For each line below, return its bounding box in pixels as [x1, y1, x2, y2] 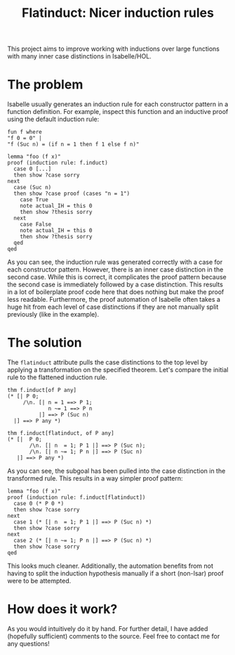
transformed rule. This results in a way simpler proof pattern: [7, 474, 184, 483]
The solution [7, 335, 82, 351]
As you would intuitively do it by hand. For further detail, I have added [7, 625, 208, 632]
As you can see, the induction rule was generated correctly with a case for [7, 258, 223, 267]
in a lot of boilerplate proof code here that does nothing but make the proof [7, 288, 224, 296]
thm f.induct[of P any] [7, 387, 77, 394]
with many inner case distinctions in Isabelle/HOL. [7, 52, 152, 61]
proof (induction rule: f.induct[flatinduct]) [7, 494, 146, 501]
